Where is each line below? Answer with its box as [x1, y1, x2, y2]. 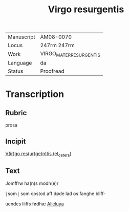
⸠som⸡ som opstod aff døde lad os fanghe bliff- [5, 190, 106, 197]
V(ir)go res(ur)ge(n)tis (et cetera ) [5, 151, 72, 158]
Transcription [5, 88, 64, 100]
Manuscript [8, 33, 36, 40]
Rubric [5, 109, 27, 117]
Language [8, 59, 32, 67]
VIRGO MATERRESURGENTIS [40, 50, 101, 58]
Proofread [40, 68, 65, 75]
